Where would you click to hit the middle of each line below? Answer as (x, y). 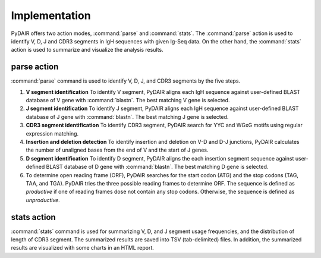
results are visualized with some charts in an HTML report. (83, 248)
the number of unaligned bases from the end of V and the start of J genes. (117, 150)
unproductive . (43, 200)
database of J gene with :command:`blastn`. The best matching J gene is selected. (127, 117)
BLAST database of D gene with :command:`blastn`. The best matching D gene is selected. (157, 167)
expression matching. (52, 133)
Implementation (51, 15)
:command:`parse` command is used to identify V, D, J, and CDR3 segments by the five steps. (126, 81)
